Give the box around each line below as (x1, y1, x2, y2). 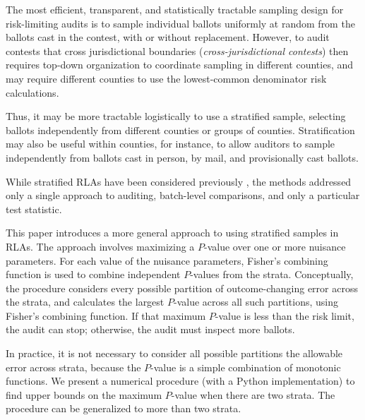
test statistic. (6, 201, 62, 216)
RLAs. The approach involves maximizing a (6, 239, 195, 253)
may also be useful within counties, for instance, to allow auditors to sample (6, 136, 335, 151)
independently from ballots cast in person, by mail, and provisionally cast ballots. (6, 150, 359, 164)
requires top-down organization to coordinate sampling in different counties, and (6, 57, 354, 72)
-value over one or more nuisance (204, 239, 346, 253)
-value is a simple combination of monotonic (150, 359, 341, 374)
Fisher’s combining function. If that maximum (6, 308, 206, 323)
